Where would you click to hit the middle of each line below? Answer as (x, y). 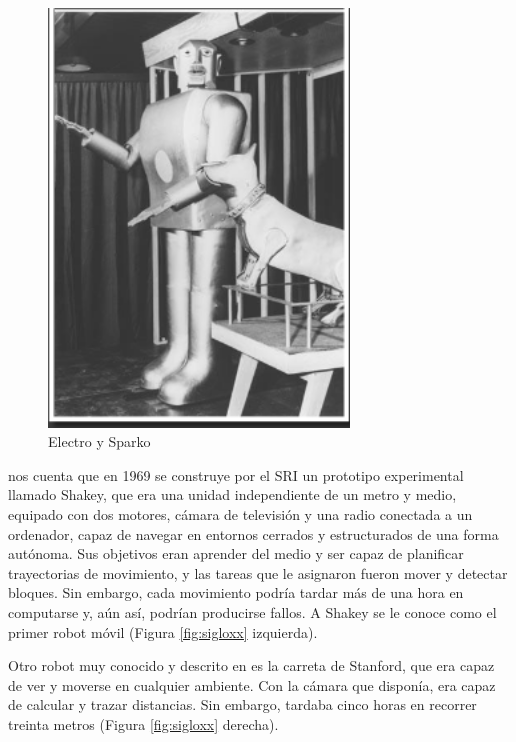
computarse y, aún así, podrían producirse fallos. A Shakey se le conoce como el (252, 611)
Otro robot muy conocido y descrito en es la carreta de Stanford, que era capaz (251, 665)
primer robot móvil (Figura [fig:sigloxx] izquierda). (163, 631)
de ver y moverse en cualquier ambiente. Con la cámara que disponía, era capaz (252, 684)
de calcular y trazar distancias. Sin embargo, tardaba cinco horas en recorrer (242, 704)
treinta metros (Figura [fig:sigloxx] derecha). (143, 723)
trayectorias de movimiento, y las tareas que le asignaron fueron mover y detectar (258, 572)
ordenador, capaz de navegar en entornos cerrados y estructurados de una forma (253, 533)
